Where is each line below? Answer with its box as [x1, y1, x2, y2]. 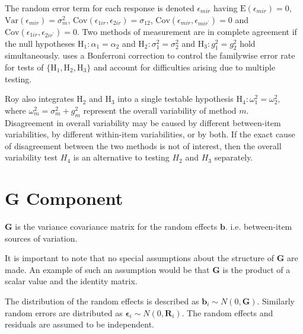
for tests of [5, 60, 44, 73]
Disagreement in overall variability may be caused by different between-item [5, 116, 281, 129]
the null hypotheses [5, 37, 75, 49]
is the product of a [222, 263, 291, 275]
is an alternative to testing [73, 151, 170, 163]
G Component [5, 186, 123, 210]
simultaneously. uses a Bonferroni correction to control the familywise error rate [5, 49, 295, 62]
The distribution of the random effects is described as [5, 295, 199, 307]
